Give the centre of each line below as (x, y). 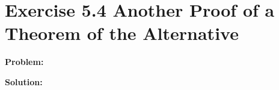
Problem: (24, 62)
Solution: (24, 81)
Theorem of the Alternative (122, 33)
